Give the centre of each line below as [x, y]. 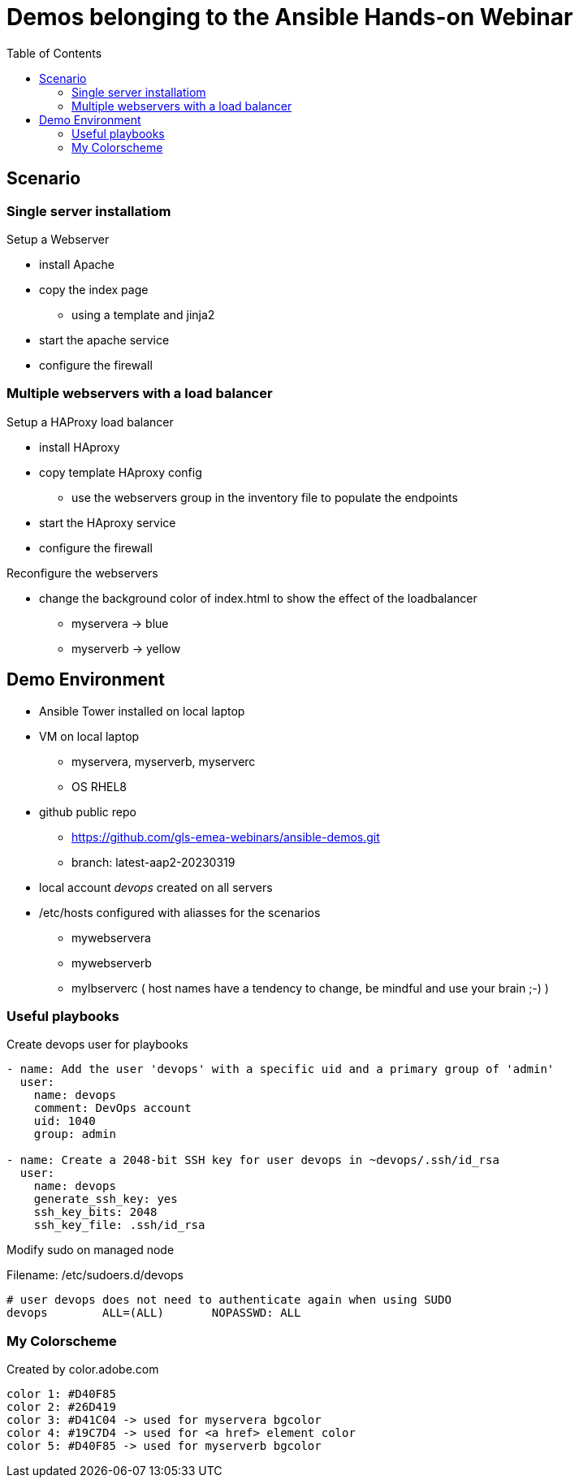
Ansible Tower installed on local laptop [142, 711]
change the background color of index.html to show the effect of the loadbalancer [258, 598]
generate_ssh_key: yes [106, 1199]
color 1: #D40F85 [61, 1394]
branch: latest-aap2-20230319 [153, 862]
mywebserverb [112, 963]
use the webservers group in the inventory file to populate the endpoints [265, 497]
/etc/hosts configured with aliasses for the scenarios [180, 912]
